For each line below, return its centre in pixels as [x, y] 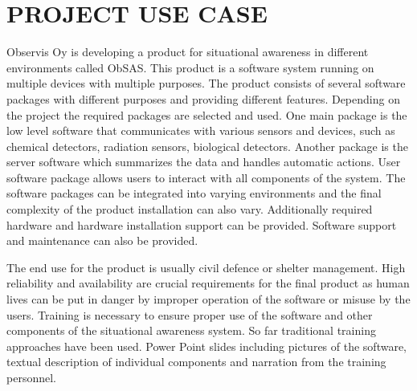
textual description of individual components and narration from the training [196, 362]
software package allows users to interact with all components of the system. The [206, 177]
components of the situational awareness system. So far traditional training [191, 330]
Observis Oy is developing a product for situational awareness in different [188, 52]
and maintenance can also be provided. [102, 240]
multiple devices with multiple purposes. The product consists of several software [206, 83]
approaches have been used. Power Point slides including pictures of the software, [206, 346]
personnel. [31, 377]
